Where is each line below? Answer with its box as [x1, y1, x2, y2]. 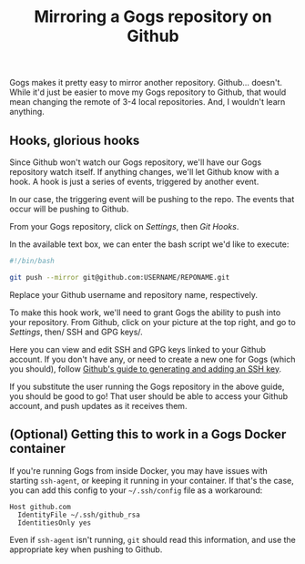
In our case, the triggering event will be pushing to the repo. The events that [9, 194, 295, 204]
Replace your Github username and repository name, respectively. [9, 289, 258, 300]
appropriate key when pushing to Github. [9, 544, 163, 555]
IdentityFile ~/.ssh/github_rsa [17, 510, 141, 519]
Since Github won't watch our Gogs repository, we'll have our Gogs [9, 157, 262, 168]
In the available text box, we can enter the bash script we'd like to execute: [9, 239, 290, 250]
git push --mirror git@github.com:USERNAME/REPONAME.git [9, 272, 230, 282]
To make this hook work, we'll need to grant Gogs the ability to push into [9, 307, 281, 318]
